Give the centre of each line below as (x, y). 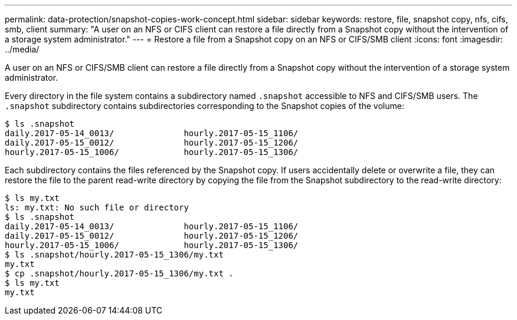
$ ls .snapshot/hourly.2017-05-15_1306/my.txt (114, 255)
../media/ (22, 49)
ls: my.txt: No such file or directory (97, 207)
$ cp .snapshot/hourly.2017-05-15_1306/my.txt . (119, 273)
